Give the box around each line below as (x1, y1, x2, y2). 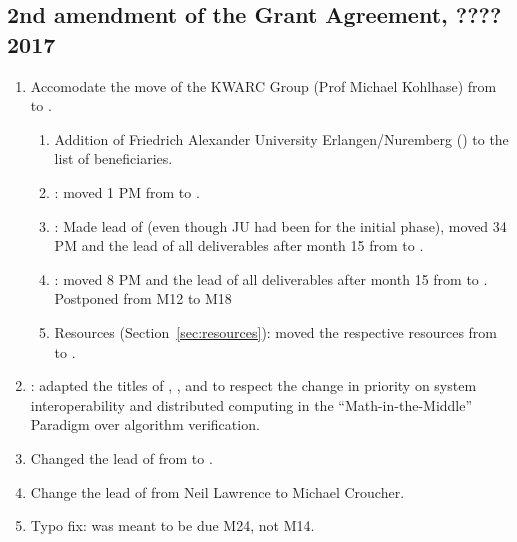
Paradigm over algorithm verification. (30, 414, 260, 435)
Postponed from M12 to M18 (54, 288, 232, 309)
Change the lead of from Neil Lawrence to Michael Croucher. (30, 481, 405, 502)
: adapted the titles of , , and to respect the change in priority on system (30, 375, 477, 396)
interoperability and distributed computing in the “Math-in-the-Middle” (30, 394, 473, 415)
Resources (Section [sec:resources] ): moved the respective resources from (54, 321, 497, 342)
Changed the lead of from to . (30, 447, 213, 468)
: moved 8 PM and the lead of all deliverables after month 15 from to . (54, 268, 488, 289)
